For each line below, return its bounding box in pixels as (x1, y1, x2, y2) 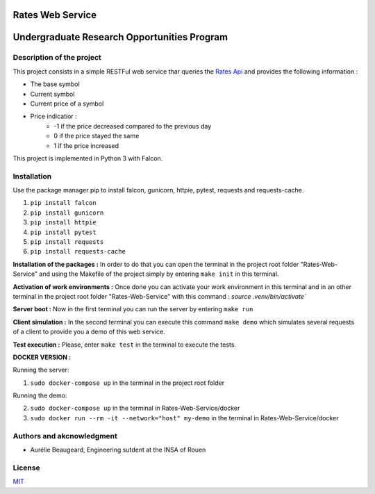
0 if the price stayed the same (53, 132, 140, 140)
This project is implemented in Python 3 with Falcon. (12, 154, 163, 163)
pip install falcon (30, 199, 97, 207)
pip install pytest (30, 228, 97, 236)
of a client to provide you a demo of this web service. (12, 327, 166, 336)
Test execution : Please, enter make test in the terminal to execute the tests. (12, 340, 236, 349)
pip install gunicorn (30, 208, 104, 217)
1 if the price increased (53, 141, 119, 149)
